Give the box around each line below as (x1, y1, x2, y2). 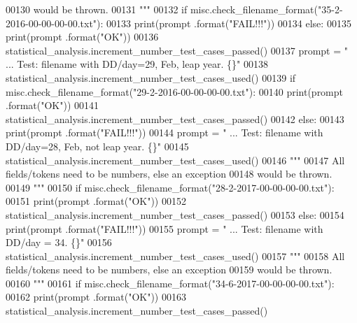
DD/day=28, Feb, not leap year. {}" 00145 (6, 138, 189, 153)
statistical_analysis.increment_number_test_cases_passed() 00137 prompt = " (6, 43, 349, 57)
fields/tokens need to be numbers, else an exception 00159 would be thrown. (6, 262, 332, 277)
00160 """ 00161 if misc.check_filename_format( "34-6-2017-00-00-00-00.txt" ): (6, 275, 335, 290)
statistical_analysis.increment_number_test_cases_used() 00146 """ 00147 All (6, 152, 345, 167)
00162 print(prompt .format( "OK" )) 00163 (6, 289, 186, 304)
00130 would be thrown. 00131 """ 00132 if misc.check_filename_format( (6, 2, 318, 16)
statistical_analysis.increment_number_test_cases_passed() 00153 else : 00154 (6, 207, 344, 222)
